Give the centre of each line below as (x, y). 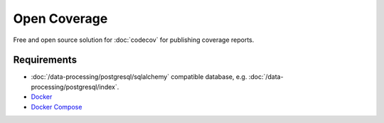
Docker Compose (57, 107)
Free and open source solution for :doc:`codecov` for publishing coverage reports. (134, 40)
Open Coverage (60, 18)
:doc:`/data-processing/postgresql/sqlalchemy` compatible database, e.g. (139, 77)
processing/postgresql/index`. (75, 87)
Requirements (45, 60)
